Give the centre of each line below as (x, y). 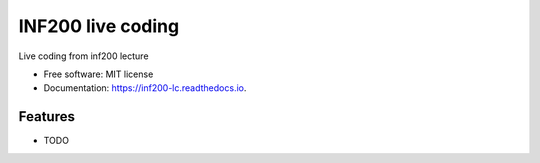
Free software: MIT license (98, 74)
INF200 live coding (99, 26)
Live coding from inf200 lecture (83, 56)
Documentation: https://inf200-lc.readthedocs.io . (145, 88)
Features (46, 116)
